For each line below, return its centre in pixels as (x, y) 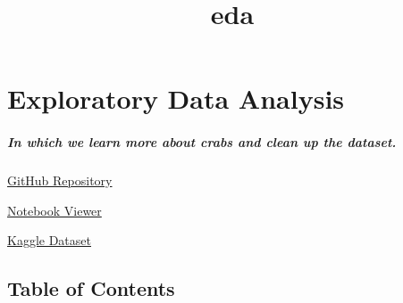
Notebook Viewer (55, 210)
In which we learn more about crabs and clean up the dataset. (202, 142)
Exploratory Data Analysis (176, 98)
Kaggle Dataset (49, 240)
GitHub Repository (60, 180)
